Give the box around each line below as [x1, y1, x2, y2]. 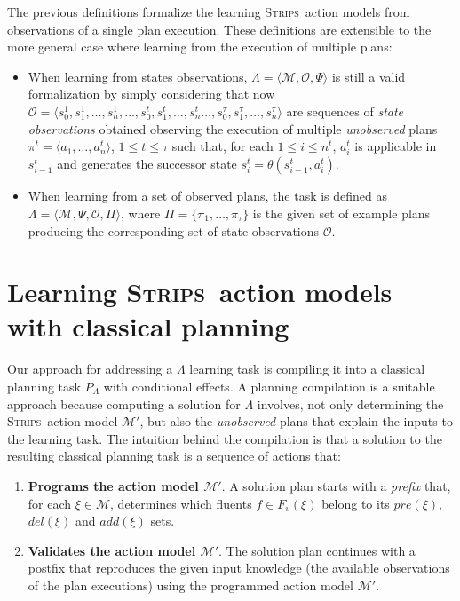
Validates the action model [28, 541, 196, 559]
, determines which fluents [110, 494, 252, 512]
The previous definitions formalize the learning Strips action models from [7, 3, 410, 20]
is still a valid [331, 67, 406, 85]
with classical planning [7, 308, 289, 344]
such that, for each [171, 137, 274, 155]
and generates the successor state [57, 154, 237, 173]
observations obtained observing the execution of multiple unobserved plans [28, 119, 438, 138]
